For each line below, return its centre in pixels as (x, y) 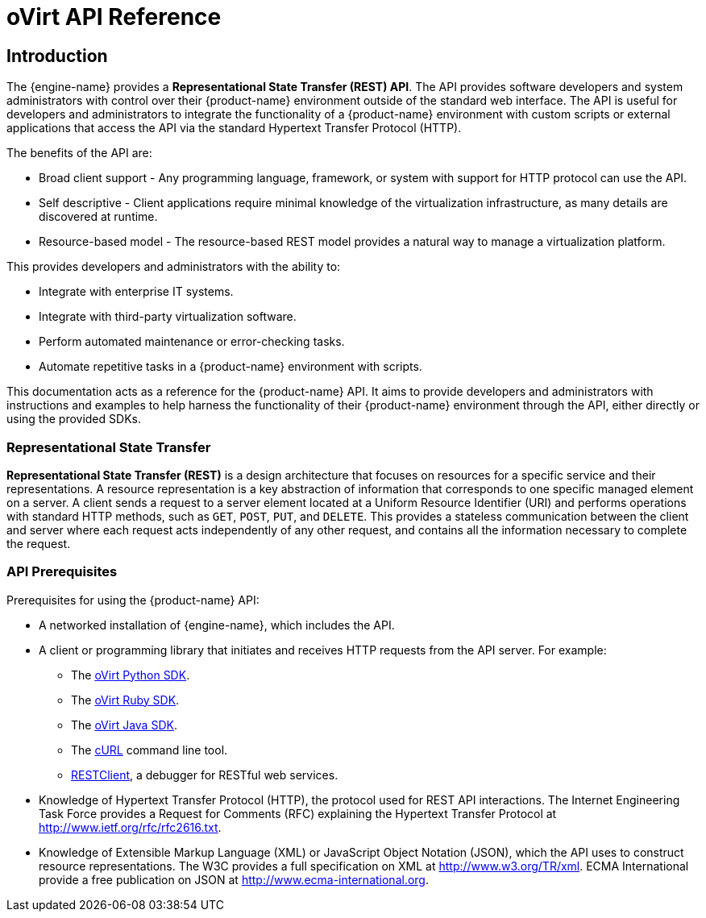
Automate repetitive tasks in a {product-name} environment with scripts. (230, 367)
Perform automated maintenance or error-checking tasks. (192, 342)
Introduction (57, 56)
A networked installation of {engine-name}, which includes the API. (217, 625)
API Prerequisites (62, 572)
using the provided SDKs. (74, 419)
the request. (39, 543)
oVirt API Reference (114, 17)
